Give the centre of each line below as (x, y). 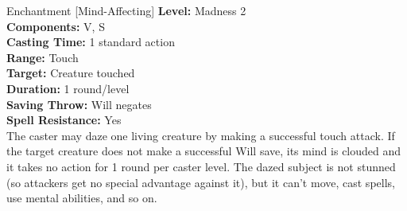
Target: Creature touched (71, 73)
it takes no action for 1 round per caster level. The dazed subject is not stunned (201, 166)
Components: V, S (56, 26)
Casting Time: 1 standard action (91, 42)
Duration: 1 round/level (68, 88)
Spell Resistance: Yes (64, 120)
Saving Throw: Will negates (79, 104)
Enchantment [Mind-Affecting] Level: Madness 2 (126, 10)
